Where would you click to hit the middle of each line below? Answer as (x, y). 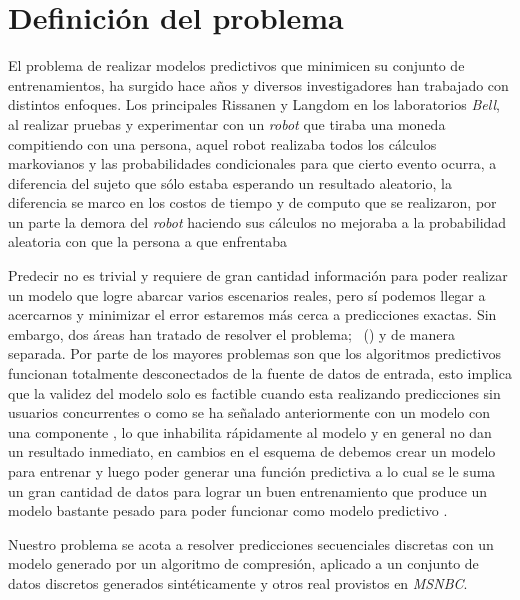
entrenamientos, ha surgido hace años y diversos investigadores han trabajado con (258, 84)
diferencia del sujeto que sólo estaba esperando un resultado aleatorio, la (230, 182)
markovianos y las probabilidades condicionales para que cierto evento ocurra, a (252, 163)
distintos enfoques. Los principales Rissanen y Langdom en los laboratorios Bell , (254, 104)
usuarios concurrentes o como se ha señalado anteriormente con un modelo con (249, 412)
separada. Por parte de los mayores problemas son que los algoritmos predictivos (254, 353)
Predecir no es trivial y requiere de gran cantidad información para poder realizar (258, 275)
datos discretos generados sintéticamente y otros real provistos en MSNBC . (238, 582)
